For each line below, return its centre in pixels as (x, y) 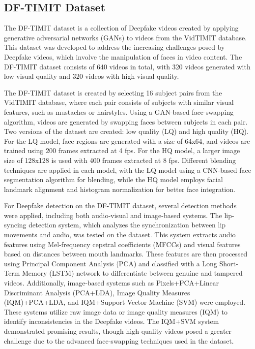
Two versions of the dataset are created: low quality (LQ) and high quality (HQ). (126, 131)
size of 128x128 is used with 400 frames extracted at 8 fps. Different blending (120, 160)
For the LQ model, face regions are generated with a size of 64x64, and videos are (127, 141)
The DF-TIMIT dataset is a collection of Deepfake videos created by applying (121, 28)
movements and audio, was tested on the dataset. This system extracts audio (120, 235)
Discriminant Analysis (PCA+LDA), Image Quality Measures (97, 292)
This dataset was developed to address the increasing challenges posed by (114, 47)
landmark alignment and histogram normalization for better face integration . (120, 189)
